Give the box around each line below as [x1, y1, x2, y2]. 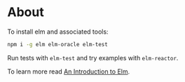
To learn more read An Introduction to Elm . [7, 67, 130, 76]
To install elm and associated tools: [7, 27, 109, 36]
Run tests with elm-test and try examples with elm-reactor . [7, 53, 179, 62]
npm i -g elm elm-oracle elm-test [7, 41, 109, 48]
